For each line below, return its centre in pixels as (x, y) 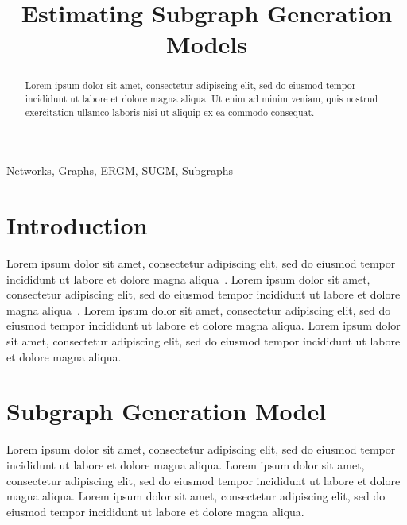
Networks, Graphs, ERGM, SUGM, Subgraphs (120, 170)
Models (207, 44)
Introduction (77, 225)
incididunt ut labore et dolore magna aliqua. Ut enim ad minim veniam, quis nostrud (201, 99)
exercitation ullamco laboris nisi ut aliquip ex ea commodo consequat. (170, 112)
